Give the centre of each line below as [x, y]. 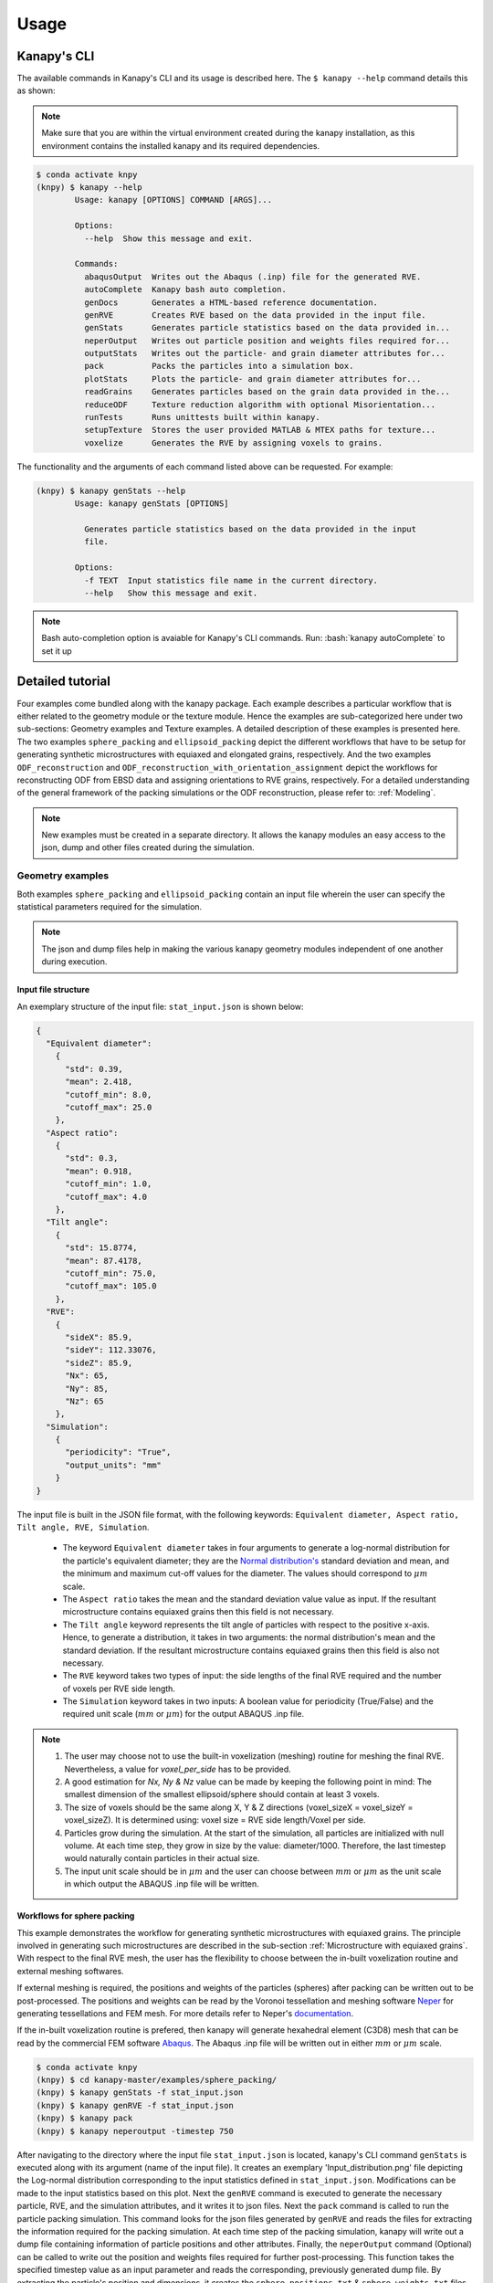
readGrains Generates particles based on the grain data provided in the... [267, 392]
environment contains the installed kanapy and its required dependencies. [180, 145]
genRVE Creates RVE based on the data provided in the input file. [255, 315]
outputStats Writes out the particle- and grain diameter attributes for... [265, 353]
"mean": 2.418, [99, 1082]
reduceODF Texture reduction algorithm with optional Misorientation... [260, 405]
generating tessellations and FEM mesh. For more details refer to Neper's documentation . [185, 2013]
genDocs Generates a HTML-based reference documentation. [231, 302]
